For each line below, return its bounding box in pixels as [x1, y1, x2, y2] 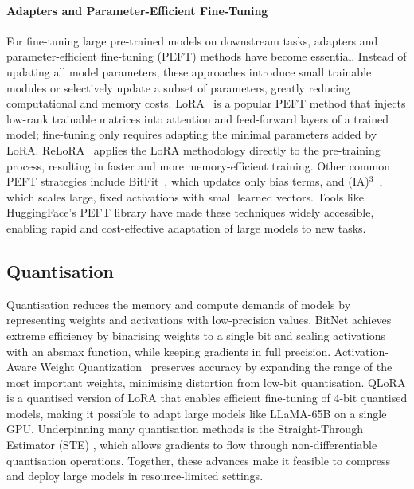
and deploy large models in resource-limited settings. [6, 467, 264, 484]
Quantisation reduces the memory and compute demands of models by [6, 295, 351, 312]
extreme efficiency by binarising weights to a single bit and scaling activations [6, 327, 386, 343]
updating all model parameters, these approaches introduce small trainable [6, 63, 372, 80]
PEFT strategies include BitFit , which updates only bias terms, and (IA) [6, 173, 369, 190]
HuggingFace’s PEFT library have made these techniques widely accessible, [6, 204, 374, 221]
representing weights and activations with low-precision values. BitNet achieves [6, 311, 392, 328]
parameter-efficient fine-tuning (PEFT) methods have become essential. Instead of [6, 48, 407, 65]
